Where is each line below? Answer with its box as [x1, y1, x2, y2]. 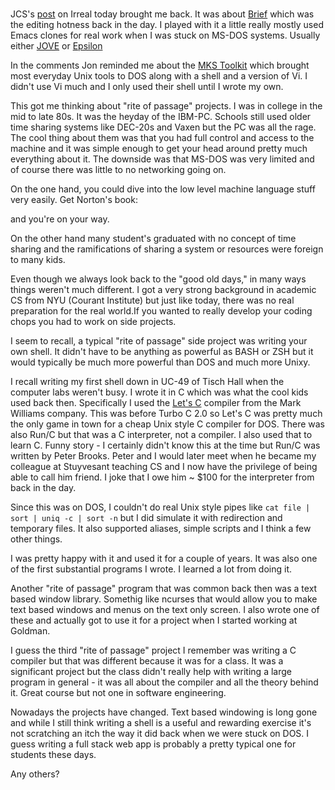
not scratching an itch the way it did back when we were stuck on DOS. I [10, 728, 310, 740]
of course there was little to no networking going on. [10, 164, 227, 176]
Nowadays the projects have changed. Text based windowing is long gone [10, 706, 318, 718]
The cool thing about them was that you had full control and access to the [10, 132, 315, 144]
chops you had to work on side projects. [10, 316, 177, 328]
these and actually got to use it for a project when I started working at [10, 614, 298, 627]
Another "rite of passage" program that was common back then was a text [10, 583, 318, 595]
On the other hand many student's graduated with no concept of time [10, 233, 297, 245]
